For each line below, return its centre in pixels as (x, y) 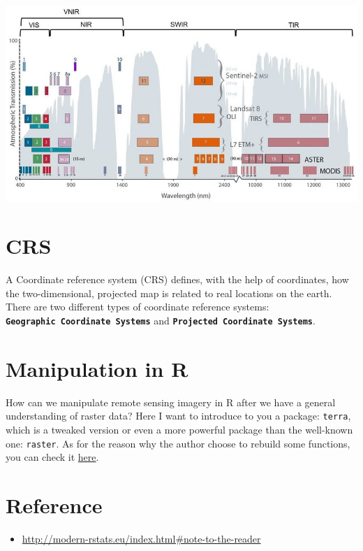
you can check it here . (52, 457)
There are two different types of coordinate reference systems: (138, 307)
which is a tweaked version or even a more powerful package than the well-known (179, 429)
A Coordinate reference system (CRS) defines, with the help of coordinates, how (177, 279)
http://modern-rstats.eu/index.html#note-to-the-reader (141, 538)
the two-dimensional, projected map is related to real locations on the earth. (169, 293)
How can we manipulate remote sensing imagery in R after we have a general (171, 402)
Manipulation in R (97, 368)
